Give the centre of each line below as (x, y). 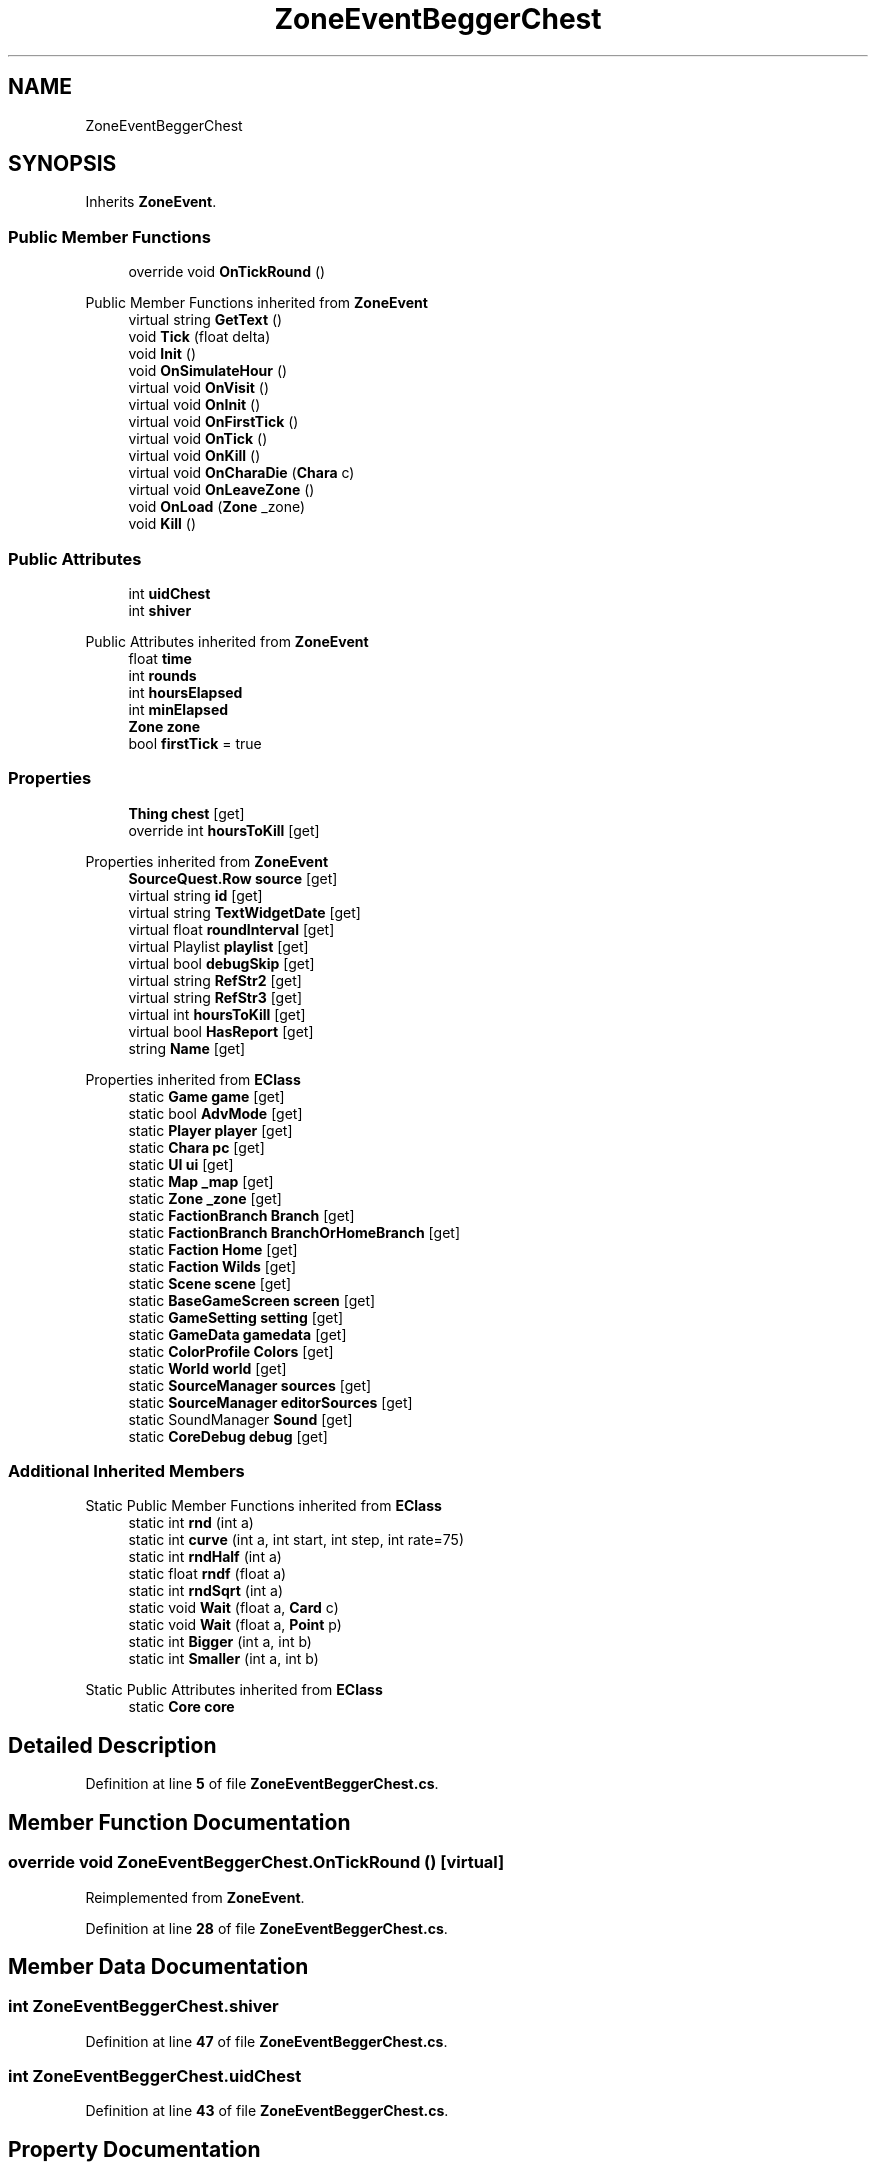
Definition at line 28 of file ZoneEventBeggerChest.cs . (266, 1928)
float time (160, 658)
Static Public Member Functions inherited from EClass (263, 1506)
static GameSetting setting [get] (236, 1317)
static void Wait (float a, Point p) (235, 1625)
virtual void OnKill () (194, 456)
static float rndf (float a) (207, 1574)
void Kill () (162, 524)
